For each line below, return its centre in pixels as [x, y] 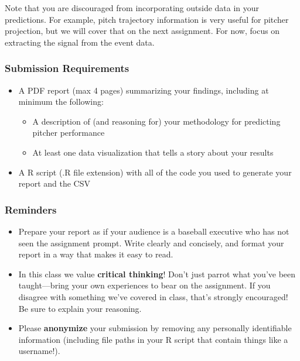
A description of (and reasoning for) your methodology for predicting [156, 121]
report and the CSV [54, 183]
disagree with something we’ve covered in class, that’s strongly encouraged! [153, 296]
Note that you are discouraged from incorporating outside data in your [132, 8]
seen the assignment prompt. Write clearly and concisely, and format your [151, 243]
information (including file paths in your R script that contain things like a [153, 339]
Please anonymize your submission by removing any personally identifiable [155, 328]
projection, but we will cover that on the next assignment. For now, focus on [142, 31]
